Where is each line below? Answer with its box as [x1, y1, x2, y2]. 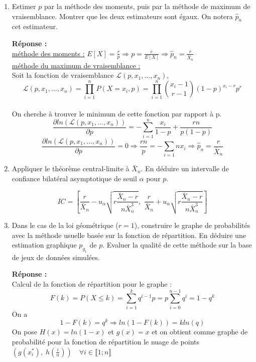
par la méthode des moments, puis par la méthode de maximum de [44, 1, 250, 11]
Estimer [12, 1, 36, 11]
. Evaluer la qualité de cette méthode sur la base [102, 239, 252, 250]
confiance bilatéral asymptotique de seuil [12, 173, 137, 184]
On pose [12, 326, 38, 337]
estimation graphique [12, 239, 77, 250]
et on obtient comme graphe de [152, 326, 248, 337]
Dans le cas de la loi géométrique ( [12, 219, 118, 230]
